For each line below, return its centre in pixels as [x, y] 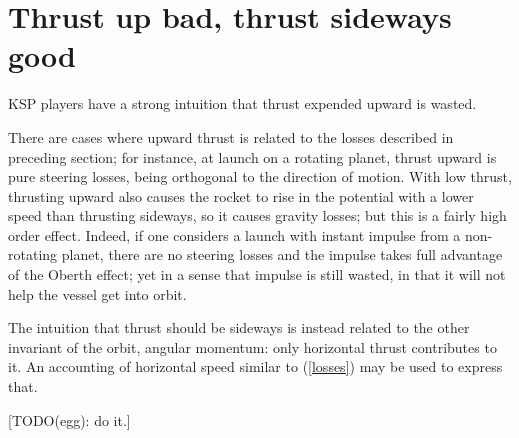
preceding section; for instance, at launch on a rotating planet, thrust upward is [252, 156]
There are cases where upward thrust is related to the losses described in [231, 136]
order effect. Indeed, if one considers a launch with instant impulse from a [234, 234]
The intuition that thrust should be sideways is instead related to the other [239, 327]
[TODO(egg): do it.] [69, 419]
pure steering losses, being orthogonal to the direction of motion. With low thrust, [260, 176]
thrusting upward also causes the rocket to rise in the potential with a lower [241, 195]
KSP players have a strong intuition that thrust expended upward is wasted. [242, 103]
